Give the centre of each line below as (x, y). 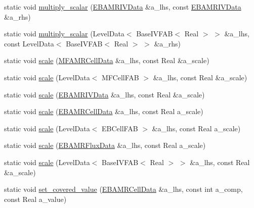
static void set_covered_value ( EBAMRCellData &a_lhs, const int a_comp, (123, 189)
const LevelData (29, 43)
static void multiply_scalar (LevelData (64, 34)
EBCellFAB (120, 128)
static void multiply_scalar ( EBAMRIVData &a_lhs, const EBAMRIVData (123, 7)
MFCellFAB (120, 77)
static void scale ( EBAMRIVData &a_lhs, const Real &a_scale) (104, 94)
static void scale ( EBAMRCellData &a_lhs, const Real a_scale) (104, 111)
